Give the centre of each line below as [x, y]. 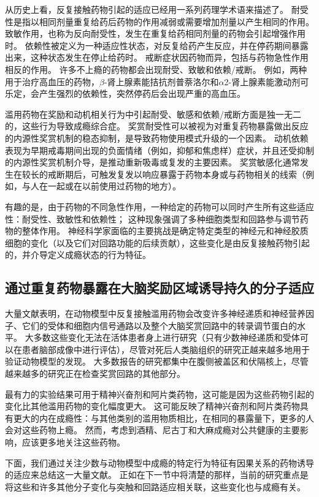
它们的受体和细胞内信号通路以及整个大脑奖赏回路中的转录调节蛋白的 [159, 325]
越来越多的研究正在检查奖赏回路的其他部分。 [95, 374]
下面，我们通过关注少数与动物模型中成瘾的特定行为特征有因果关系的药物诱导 [159, 462]
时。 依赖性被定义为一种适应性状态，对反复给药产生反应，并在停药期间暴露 [157, 45]
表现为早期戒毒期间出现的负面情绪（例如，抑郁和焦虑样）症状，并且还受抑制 [159, 150]
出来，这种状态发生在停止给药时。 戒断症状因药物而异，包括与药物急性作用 [157, 57]
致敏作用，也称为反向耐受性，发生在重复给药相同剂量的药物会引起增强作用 [155, 33]
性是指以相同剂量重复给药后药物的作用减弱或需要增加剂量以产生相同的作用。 [159, 21]
